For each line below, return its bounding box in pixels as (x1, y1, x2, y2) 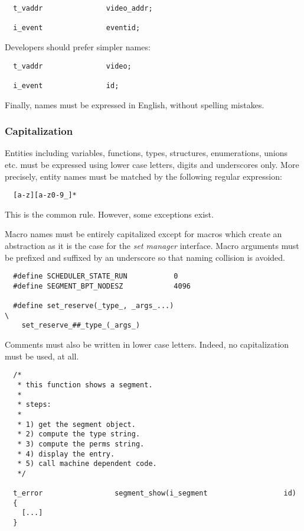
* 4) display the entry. (17, 449, 115, 458)
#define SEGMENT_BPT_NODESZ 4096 (13, 281, 191, 290)
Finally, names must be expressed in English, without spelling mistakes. (5, 98, 264, 111)
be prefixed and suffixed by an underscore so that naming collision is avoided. (5, 251, 285, 263)
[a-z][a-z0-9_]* (13, 191, 77, 200)
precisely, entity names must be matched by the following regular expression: (5, 170, 282, 182)
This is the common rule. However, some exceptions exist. (5, 208, 214, 220)
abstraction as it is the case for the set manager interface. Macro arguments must (5, 239, 299, 251)
